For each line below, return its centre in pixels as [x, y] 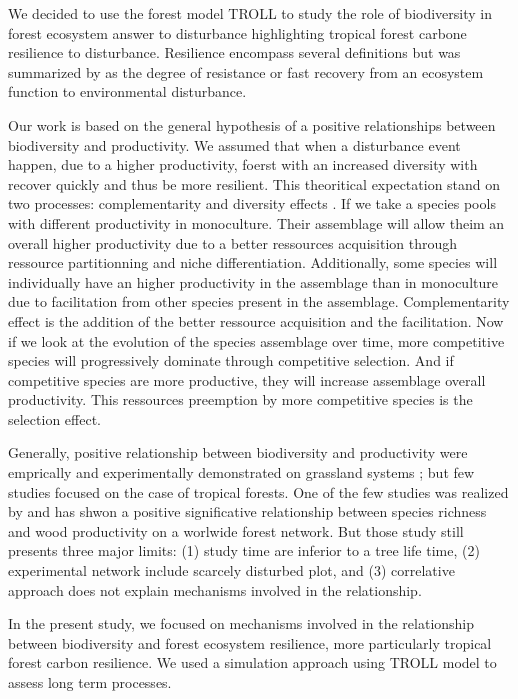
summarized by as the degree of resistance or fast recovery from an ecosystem [246, 71]
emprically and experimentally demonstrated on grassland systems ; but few [241, 472]
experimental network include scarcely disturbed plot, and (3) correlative [231, 570]
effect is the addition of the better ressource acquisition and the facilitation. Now [256, 320]
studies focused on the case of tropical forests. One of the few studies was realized [258, 491]
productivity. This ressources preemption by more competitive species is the [240, 399]
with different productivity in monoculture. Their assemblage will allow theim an [256, 222]
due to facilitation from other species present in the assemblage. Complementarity [259, 301]
